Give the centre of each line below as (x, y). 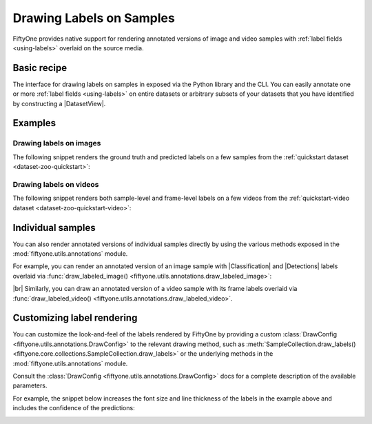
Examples (34, 123)
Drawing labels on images (57, 143)
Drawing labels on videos (56, 184)
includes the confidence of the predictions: (74, 408)
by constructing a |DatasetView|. (59, 103)
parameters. (30, 385)
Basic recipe (40, 68)
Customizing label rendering (75, 318)
